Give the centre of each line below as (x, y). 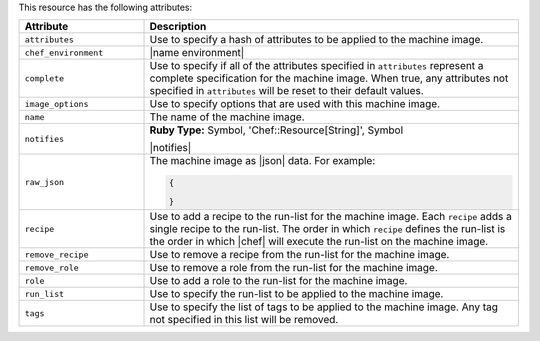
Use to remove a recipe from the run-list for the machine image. (299, 255)
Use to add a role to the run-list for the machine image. (278, 281)
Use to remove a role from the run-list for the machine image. (294, 268)
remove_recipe (56, 254)
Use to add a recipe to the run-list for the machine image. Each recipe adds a (330, 217)
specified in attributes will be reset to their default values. (286, 91)
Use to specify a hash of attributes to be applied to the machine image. (316, 40)
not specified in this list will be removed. (244, 320)
